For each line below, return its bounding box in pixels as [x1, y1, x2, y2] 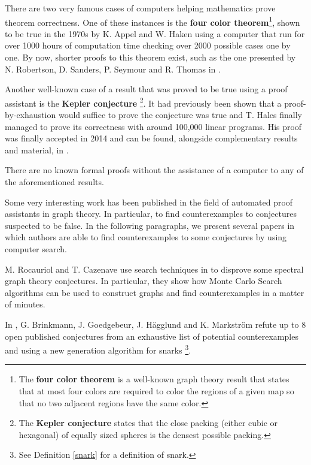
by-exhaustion [5, 108, 56, 121]
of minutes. [5, 298, 45, 310]
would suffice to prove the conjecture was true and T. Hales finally [58, 108, 303, 121]
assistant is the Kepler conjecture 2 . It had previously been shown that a [5, 95, 282, 109]
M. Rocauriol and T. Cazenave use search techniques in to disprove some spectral [5, 262, 304, 275]
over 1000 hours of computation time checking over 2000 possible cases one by [5, 39, 291, 52]
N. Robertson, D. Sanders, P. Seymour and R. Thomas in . [5, 62, 221, 75]
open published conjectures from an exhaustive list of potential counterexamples [5, 330, 298, 342]
